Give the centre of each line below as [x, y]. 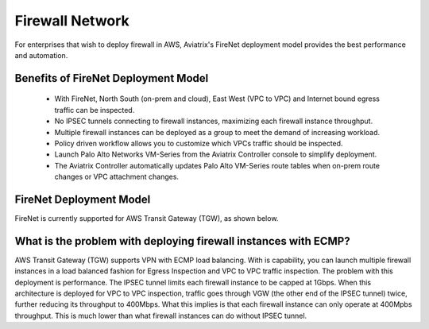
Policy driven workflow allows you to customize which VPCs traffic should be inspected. [199, 143]
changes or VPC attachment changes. [116, 177]
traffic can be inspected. [95, 110]
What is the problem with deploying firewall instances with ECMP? [182, 241]
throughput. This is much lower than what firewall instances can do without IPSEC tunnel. [161, 315]
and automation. [41, 55]
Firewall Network [72, 21]
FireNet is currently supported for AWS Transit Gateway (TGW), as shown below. [147, 218]
